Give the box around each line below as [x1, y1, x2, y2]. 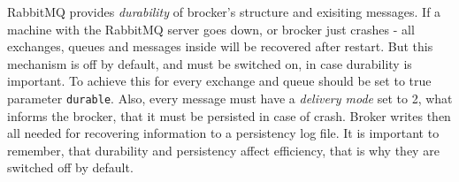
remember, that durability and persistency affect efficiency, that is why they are [7, 140, 440, 159]
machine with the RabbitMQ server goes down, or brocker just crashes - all [7, 19, 415, 38]
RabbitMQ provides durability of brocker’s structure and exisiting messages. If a [7, 3, 441, 20]
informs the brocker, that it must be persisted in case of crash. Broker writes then [7, 106, 451, 125]
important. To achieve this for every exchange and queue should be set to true [7, 72, 432, 90]
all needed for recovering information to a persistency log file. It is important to [7, 124, 440, 142]
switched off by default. [7, 158, 134, 177]
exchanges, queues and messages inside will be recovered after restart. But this [7, 37, 433, 56]
